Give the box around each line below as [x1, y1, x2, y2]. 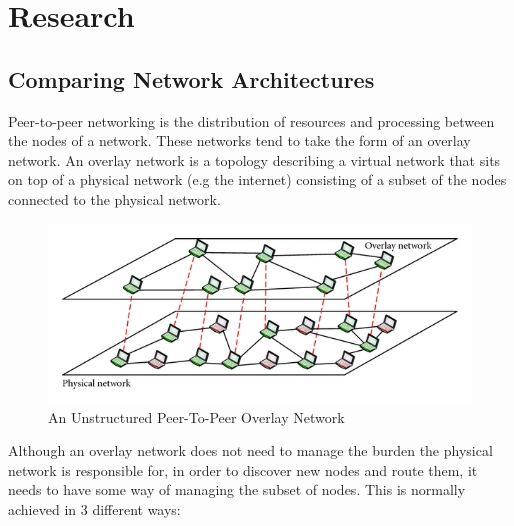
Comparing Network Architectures [8, 63, 375, 94]
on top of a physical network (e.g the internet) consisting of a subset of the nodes [8, 169, 507, 190]
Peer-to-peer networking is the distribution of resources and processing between [8, 110, 495, 131]
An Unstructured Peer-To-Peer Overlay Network [48, 406, 345, 427]
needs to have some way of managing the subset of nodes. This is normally [8, 479, 466, 500]
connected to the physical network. [8, 188, 221, 209]
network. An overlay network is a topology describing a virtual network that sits [8, 149, 501, 170]
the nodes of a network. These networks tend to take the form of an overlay [8, 130, 471, 151]
